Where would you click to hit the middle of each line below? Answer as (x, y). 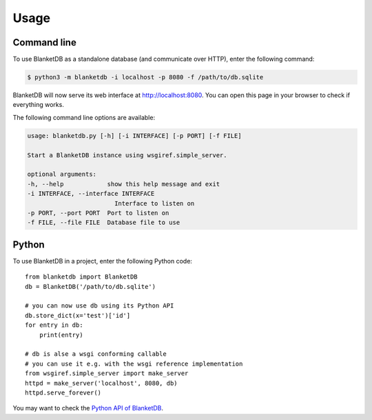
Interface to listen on (154, 203)
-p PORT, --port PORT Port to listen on (98, 213)
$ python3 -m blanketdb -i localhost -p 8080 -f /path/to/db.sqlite (145, 77)
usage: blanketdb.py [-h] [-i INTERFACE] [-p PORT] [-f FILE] (134, 136)
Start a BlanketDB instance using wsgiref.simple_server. (127, 155)
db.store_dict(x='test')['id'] (78, 315)
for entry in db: (54, 325)
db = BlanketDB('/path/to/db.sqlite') (91, 287)
